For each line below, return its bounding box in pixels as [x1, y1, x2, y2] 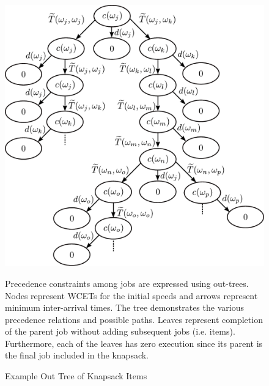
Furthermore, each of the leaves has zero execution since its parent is [5, 336, 263, 349]
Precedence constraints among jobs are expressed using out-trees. [5, 277, 249, 289]
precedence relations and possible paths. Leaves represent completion [5, 313, 263, 325]
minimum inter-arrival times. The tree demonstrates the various [5, 301, 244, 314]
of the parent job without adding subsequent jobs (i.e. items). [5, 325, 235, 338]
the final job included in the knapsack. [5, 349, 149, 362]
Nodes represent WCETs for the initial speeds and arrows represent [5, 289, 258, 302]
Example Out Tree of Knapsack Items [5, 369, 147, 382]
